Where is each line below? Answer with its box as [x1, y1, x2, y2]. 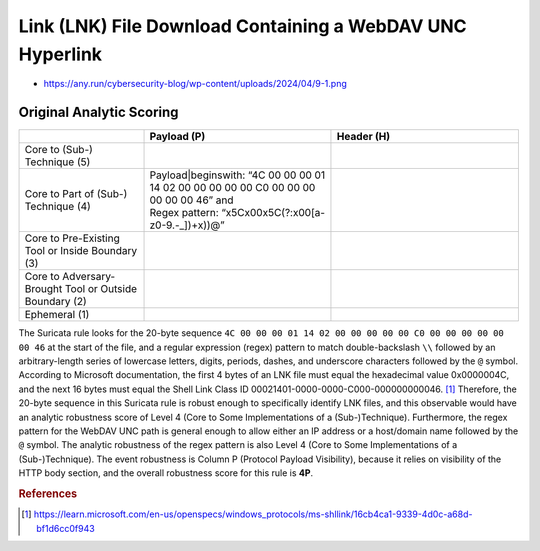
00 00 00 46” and [149, 193, 234, 207]
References [18, 486, 78, 500]
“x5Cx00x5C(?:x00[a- [221, 206, 325, 220]
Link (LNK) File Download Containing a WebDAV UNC [18, 15, 467, 37]
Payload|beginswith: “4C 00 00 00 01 [149, 168, 325, 182]
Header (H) [336, 130, 390, 144]
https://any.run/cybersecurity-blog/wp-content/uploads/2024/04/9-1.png [43, 78, 347, 90]
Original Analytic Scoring [18, 104, 179, 121]
